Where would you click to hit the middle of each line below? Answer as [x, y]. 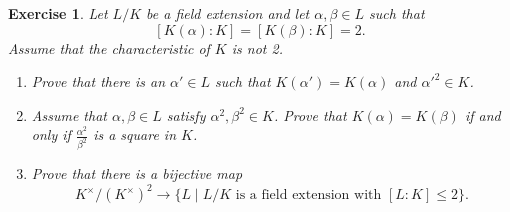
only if [51, 134]
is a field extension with [308, 195]
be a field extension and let [228, 13]
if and [482, 114]
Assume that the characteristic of [109, 47]
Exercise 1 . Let [58, 13]
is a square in [135, 134]
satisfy [186, 114]
